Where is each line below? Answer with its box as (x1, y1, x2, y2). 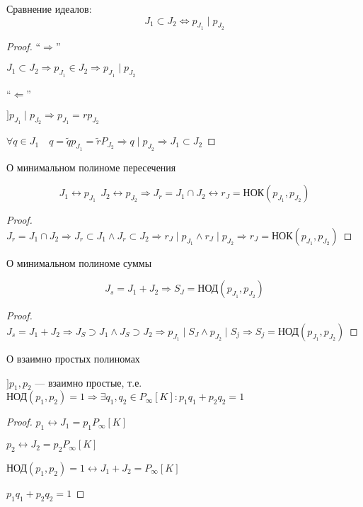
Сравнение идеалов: (6, 1, 92, 16)
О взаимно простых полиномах (6, 351, 140, 365)
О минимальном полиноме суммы (6, 255, 152, 270)
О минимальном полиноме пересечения (6, 159, 176, 174)
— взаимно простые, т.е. (35, 375, 142, 389)
